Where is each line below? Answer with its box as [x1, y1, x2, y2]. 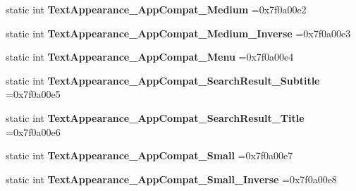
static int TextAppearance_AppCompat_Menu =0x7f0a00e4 [6, 49, 294, 64]
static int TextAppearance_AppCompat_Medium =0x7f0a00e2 [6, 2, 307, 16]
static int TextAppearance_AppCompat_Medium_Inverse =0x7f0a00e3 [6, 25, 351, 40]
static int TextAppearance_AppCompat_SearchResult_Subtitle [6, 73, 320, 87]
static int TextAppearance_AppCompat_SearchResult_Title [6, 110, 305, 125]
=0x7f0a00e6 [6, 124, 61, 139]
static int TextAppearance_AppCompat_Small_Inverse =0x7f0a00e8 [6, 171, 337, 186]
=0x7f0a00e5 [6, 87, 61, 101]
